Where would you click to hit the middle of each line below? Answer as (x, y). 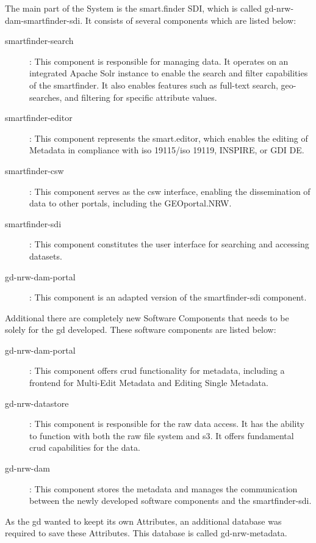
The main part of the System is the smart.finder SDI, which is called (133, 8)
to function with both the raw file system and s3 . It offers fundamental (162, 435)
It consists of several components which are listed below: (191, 20)
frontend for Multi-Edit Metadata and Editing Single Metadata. (149, 383)
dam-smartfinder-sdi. (44, 20)
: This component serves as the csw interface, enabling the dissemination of (170, 191)
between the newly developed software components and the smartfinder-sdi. (171, 501)
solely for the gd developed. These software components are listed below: (141, 330)
